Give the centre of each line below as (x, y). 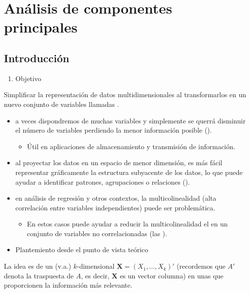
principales (41, 27)
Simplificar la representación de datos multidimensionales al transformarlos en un (125, 95)
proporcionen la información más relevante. (68, 285)
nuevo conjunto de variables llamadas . (62, 104)
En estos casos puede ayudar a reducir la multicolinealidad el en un (127, 224)
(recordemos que (201, 266)
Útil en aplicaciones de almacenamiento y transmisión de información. (131, 146)
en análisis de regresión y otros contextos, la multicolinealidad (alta (116, 198)
